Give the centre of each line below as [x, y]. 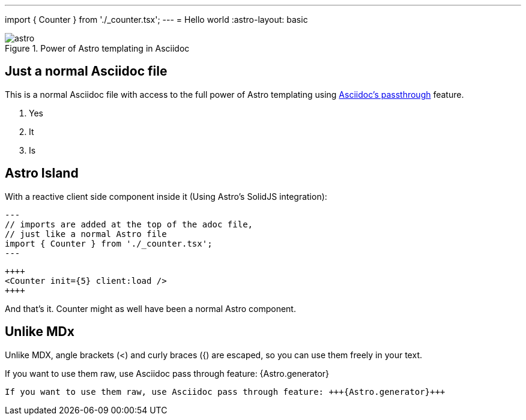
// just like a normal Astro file [86, 234]
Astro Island [42, 173]
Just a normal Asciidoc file [86, 71]
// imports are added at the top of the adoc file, [129, 224]
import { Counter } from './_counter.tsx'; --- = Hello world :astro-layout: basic [156, 19]
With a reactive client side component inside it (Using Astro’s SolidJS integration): [166, 196]
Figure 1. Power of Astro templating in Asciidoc [97, 48]
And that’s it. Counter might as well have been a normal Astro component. [150, 308]
